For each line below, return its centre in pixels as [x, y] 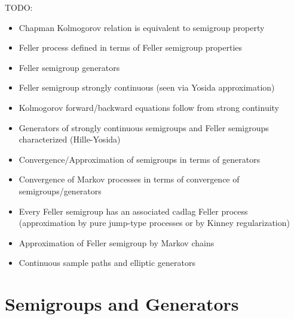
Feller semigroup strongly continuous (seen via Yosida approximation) [147, 87]
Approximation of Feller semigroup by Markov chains [117, 242]
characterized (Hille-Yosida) [70, 139]
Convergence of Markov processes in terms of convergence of [129, 179]
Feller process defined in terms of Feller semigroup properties [131, 47]
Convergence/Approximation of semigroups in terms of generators [140, 159]
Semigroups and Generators [122, 304]
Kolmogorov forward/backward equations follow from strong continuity [149, 107]
